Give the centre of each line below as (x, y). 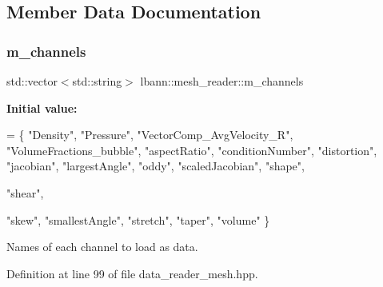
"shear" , (25, 192)
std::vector (32, 81)
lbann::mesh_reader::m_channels (222, 81)
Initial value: (42, 108)
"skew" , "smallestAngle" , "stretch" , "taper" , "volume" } (138, 219)
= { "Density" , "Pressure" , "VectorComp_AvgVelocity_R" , (150, 135)
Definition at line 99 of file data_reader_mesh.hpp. (132, 273)
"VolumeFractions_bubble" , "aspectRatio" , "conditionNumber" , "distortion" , (192, 150)
